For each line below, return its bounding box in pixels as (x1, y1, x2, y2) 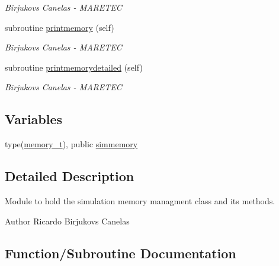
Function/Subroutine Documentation (5, 243, 236, 262)
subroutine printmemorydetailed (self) (5, 61, 143, 73)
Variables (5, 110, 63, 128)
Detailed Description (5, 167, 134, 185)
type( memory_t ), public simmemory (5, 138, 138, 150)
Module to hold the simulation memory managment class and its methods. (5, 194, 275, 207)
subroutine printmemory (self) (5, 21, 114, 33)
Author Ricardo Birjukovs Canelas (5, 214, 130, 227)
